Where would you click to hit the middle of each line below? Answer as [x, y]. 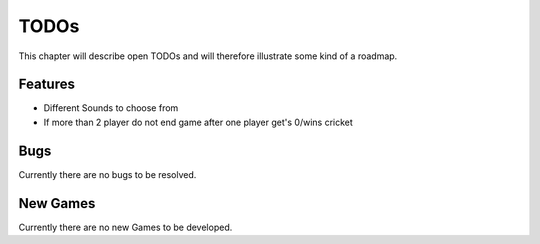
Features [46, 84]
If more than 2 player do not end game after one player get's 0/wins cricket [198, 122]
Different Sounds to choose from [111, 108]
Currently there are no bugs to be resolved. [107, 174]
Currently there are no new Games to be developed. [125, 227]
